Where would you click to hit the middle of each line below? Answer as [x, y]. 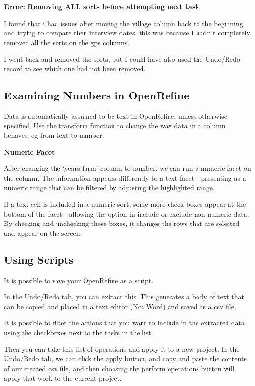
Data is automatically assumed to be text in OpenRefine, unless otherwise [115, 115]
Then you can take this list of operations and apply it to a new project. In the [122, 349]
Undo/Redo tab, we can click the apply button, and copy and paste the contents [125, 359]
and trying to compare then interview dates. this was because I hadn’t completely [127, 33]
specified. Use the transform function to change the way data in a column [115, 125]
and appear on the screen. [43, 233]
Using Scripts [39, 259]
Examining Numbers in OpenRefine [97, 95]
